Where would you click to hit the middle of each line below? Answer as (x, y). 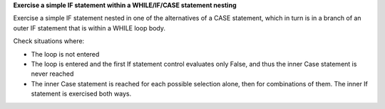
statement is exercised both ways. (81, 94)
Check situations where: (49, 41)
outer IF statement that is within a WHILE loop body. (89, 28)
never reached (52, 74)
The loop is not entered (65, 54)
